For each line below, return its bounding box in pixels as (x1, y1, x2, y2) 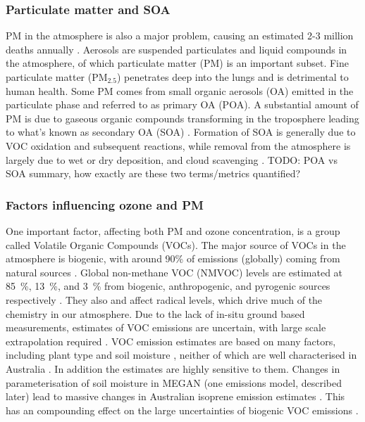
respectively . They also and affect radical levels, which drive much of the (6, 292, 323, 307)
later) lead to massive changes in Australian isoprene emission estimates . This (6, 389, 345, 404)
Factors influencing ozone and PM (6, 196, 204, 213)
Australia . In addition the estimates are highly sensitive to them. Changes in (6, 361, 340, 376)
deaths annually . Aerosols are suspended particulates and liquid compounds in (6, 41, 347, 56)
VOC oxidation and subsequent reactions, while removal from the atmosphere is (6, 138, 351, 153)
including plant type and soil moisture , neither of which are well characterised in (6, 347, 357, 362)
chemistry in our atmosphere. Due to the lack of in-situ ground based (6, 306, 305, 321)
